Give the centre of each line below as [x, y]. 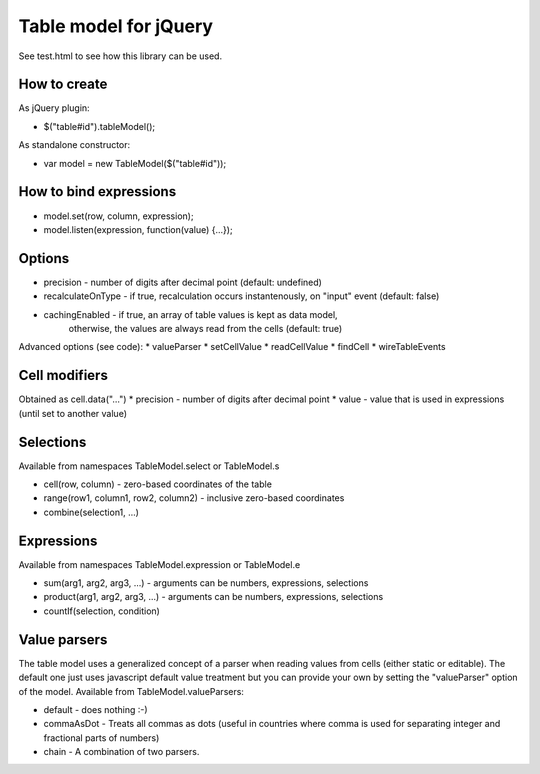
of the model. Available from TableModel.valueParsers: [131, 691]
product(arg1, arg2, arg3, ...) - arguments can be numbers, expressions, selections [213, 597]
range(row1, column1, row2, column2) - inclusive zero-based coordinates [194, 498]
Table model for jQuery [116, 26]
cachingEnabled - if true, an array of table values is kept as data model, [191, 314]
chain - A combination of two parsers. [121, 752]
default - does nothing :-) [96, 709]
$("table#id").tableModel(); [99, 126]
